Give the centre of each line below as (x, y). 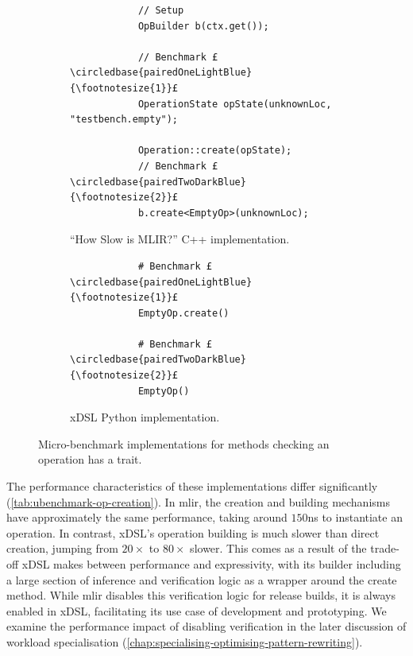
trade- (385, 548)
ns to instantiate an (355, 517)
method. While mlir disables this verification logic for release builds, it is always (201, 595)
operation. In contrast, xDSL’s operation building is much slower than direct (193, 532)
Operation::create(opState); (215, 151)
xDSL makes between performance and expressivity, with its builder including (211, 564)
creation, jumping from (62, 548)
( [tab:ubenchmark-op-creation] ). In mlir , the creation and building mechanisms (198, 501)
